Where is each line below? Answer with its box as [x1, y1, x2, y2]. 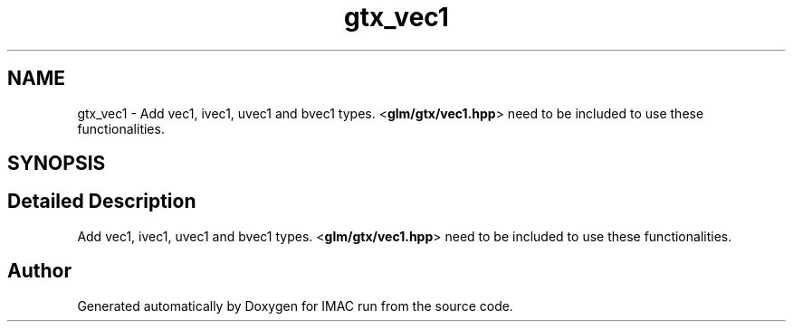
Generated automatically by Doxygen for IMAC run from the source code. [77, 297, 513, 314]
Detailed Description [7, 190, 196, 213]
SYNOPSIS [7, 152, 106, 175]
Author [7, 259, 72, 283]
